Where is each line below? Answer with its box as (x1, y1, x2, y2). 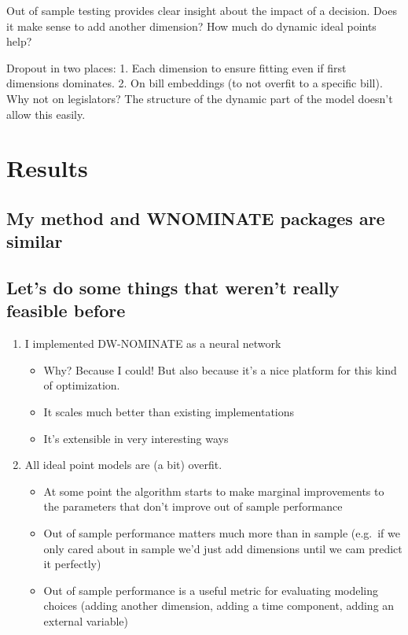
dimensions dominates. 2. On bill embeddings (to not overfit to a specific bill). (6, 75, 383, 91)
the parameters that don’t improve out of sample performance (43, 498, 343, 515)
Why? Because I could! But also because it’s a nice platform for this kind (43, 361, 397, 378)
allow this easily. (6, 105, 86, 122)
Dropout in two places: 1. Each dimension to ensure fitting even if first (6, 59, 347, 76)
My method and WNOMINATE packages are (6, 205, 385, 230)
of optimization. (43, 377, 120, 393)
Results (6, 152, 88, 184)
